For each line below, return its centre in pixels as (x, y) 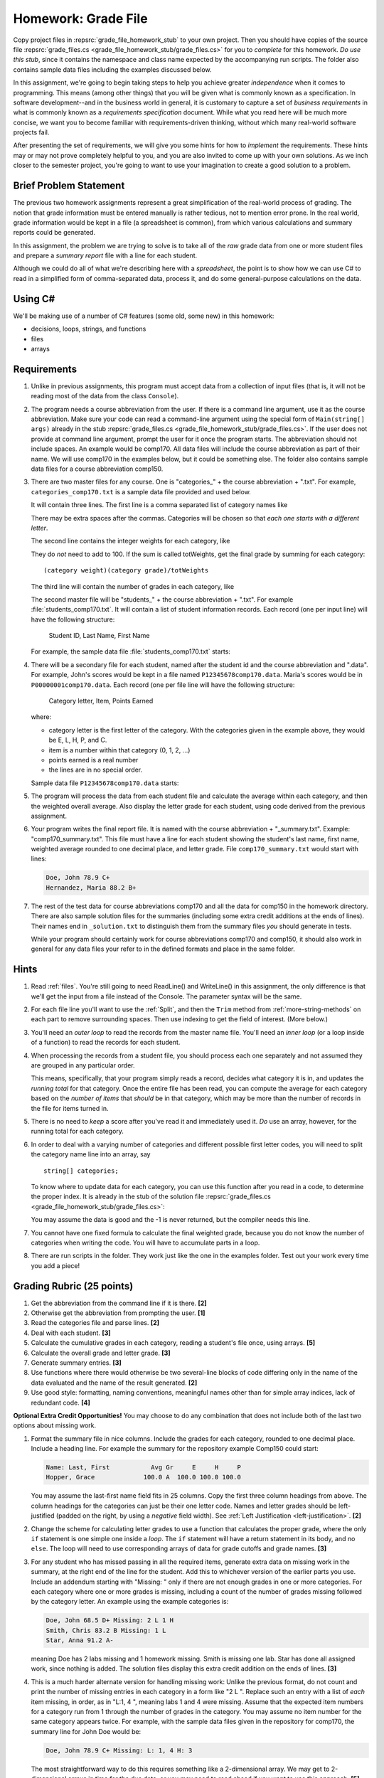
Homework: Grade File (81, 18)
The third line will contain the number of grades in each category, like (133, 586)
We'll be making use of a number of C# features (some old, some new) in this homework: (144, 316)
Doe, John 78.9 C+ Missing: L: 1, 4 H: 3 (119, 1750)
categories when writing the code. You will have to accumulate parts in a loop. (145, 1242)
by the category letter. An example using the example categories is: (130, 1602)
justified (43, 1516)
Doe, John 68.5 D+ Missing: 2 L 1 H (110, 1620)
